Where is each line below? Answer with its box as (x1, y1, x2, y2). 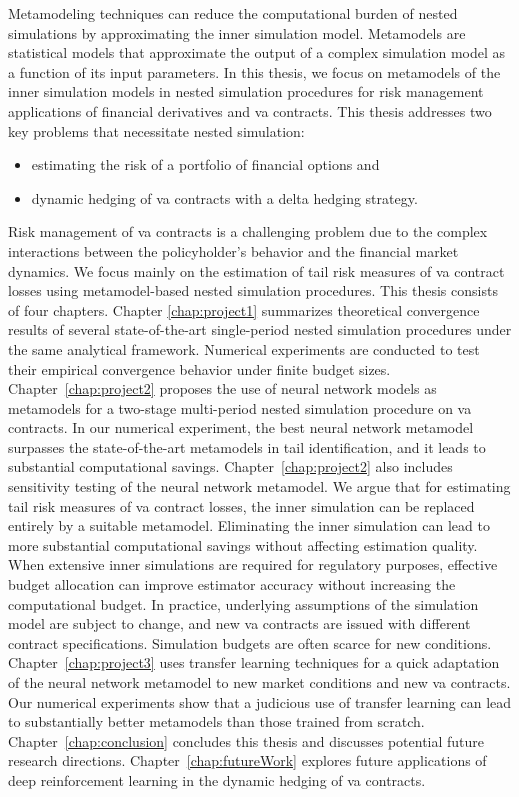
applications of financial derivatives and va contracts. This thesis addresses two (8, 100, 492, 121)
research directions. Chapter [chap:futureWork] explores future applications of (8, 750, 487, 771)
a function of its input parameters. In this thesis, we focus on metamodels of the (8, 61, 501, 82)
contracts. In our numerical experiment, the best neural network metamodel (8, 417, 474, 438)
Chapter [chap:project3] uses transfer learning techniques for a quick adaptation (8, 652, 500, 673)
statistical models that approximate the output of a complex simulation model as (8, 42, 506, 63)
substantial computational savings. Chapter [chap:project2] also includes (8, 456, 453, 477)
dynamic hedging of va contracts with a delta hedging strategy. (31, 187, 418, 208)
